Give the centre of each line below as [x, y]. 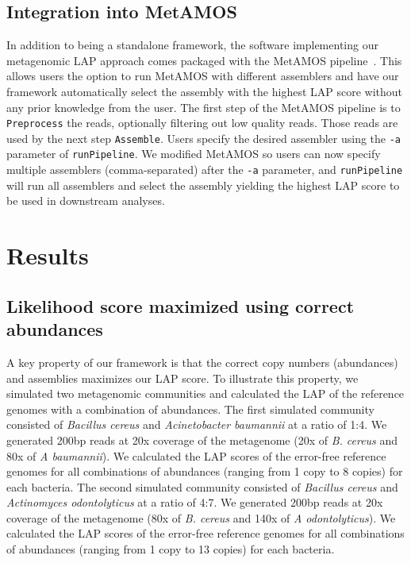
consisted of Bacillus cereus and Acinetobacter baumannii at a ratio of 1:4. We [197, 424]
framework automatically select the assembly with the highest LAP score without [205, 91]
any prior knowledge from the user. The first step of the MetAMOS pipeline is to [204, 107]
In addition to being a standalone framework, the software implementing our [192, 45]
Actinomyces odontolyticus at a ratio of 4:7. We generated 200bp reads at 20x [195, 502]
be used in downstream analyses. [86, 201]
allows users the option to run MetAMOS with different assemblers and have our [203, 76]
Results [48, 255]
